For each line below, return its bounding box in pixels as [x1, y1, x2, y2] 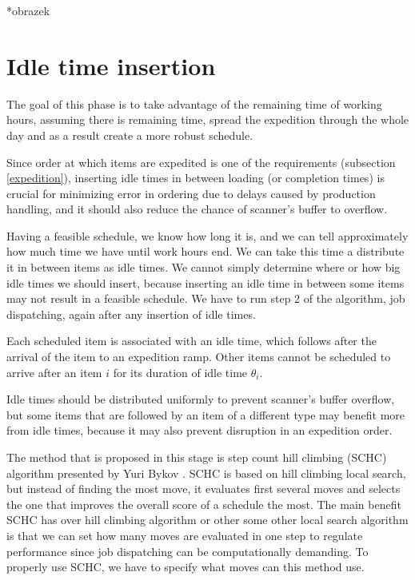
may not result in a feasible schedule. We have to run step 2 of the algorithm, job [6, 290, 405, 307]
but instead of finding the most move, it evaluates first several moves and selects [6, 480, 401, 497]
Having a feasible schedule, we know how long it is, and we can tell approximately [6, 227, 409, 244]
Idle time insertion [6, 49, 216, 81]
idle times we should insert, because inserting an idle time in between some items [6, 274, 405, 291]
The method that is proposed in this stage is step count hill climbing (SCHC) [6, 449, 387, 465]
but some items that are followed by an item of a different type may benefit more [6, 406, 405, 423]
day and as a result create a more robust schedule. [6, 126, 253, 143]
